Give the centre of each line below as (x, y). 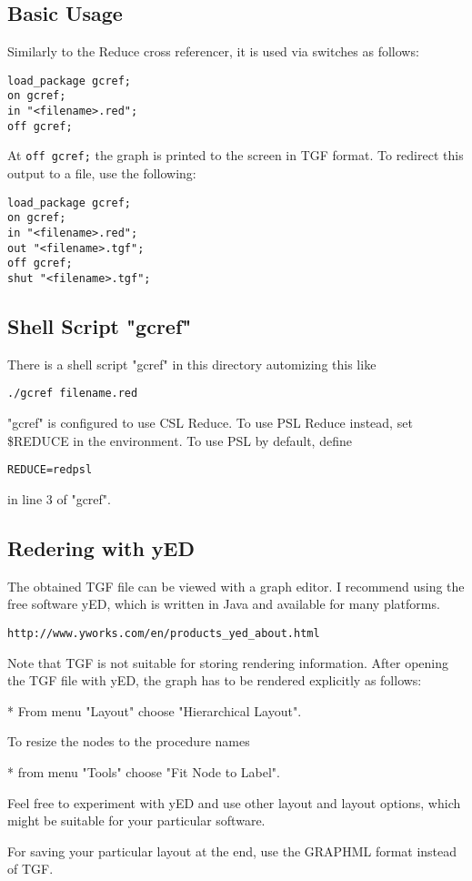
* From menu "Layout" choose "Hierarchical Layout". (155, 710)
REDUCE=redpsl (50, 470)
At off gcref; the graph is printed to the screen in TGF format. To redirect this (236, 155)
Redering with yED (101, 547)
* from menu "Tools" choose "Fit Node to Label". (144, 771)
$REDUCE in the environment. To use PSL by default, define (180, 440)
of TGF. (30, 869)
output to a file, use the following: (102, 173)
